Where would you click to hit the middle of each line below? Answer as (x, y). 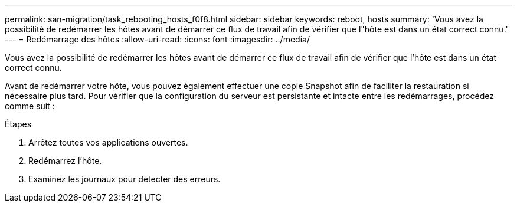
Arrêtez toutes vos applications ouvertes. (108, 142)
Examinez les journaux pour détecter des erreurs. (125, 179)
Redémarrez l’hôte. (65, 161)
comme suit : (30, 106)
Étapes (18, 124)
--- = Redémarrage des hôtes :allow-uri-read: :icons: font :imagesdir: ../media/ (157, 39)
